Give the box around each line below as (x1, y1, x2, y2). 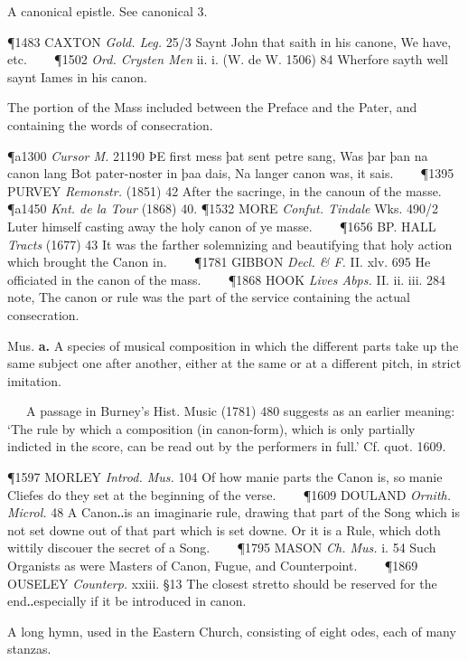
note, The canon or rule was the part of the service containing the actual (7, 288, 410, 307)
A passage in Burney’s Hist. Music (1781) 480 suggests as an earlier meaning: (25, 401, 455, 420)
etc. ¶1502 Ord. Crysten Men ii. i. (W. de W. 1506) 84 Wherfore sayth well (7, 50, 448, 69)
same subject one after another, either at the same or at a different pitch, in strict (7, 354, 462, 373)
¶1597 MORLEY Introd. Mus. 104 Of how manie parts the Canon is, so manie (7, 467, 443, 486)
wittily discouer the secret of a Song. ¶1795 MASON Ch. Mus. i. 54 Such (7, 538, 436, 557)
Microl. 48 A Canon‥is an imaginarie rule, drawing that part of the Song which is (7, 503, 460, 522)
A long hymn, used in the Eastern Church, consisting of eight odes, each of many (7, 621, 456, 640)
